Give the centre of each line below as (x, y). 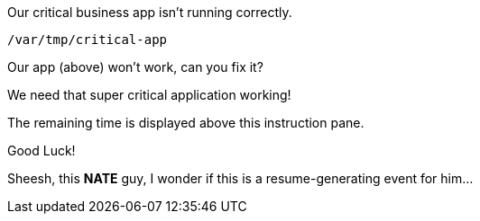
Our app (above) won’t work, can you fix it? (135, 67)
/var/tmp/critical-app (88, 40)
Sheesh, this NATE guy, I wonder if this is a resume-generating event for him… (240, 178)
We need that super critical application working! (149, 95)
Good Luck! (42, 150)
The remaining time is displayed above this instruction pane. (186, 123)
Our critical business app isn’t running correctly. (150, 12)
